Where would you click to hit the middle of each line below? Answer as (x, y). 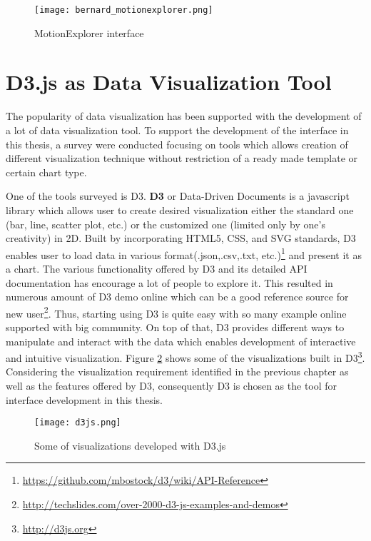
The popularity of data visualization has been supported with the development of (184, 116)
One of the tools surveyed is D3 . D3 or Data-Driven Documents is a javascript (178, 196)
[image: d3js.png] (78, 423)
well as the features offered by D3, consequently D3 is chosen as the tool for (172, 386)
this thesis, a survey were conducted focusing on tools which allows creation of (177, 144)
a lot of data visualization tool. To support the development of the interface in (177, 130)
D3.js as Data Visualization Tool (169, 82)
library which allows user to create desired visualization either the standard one (180, 209)
